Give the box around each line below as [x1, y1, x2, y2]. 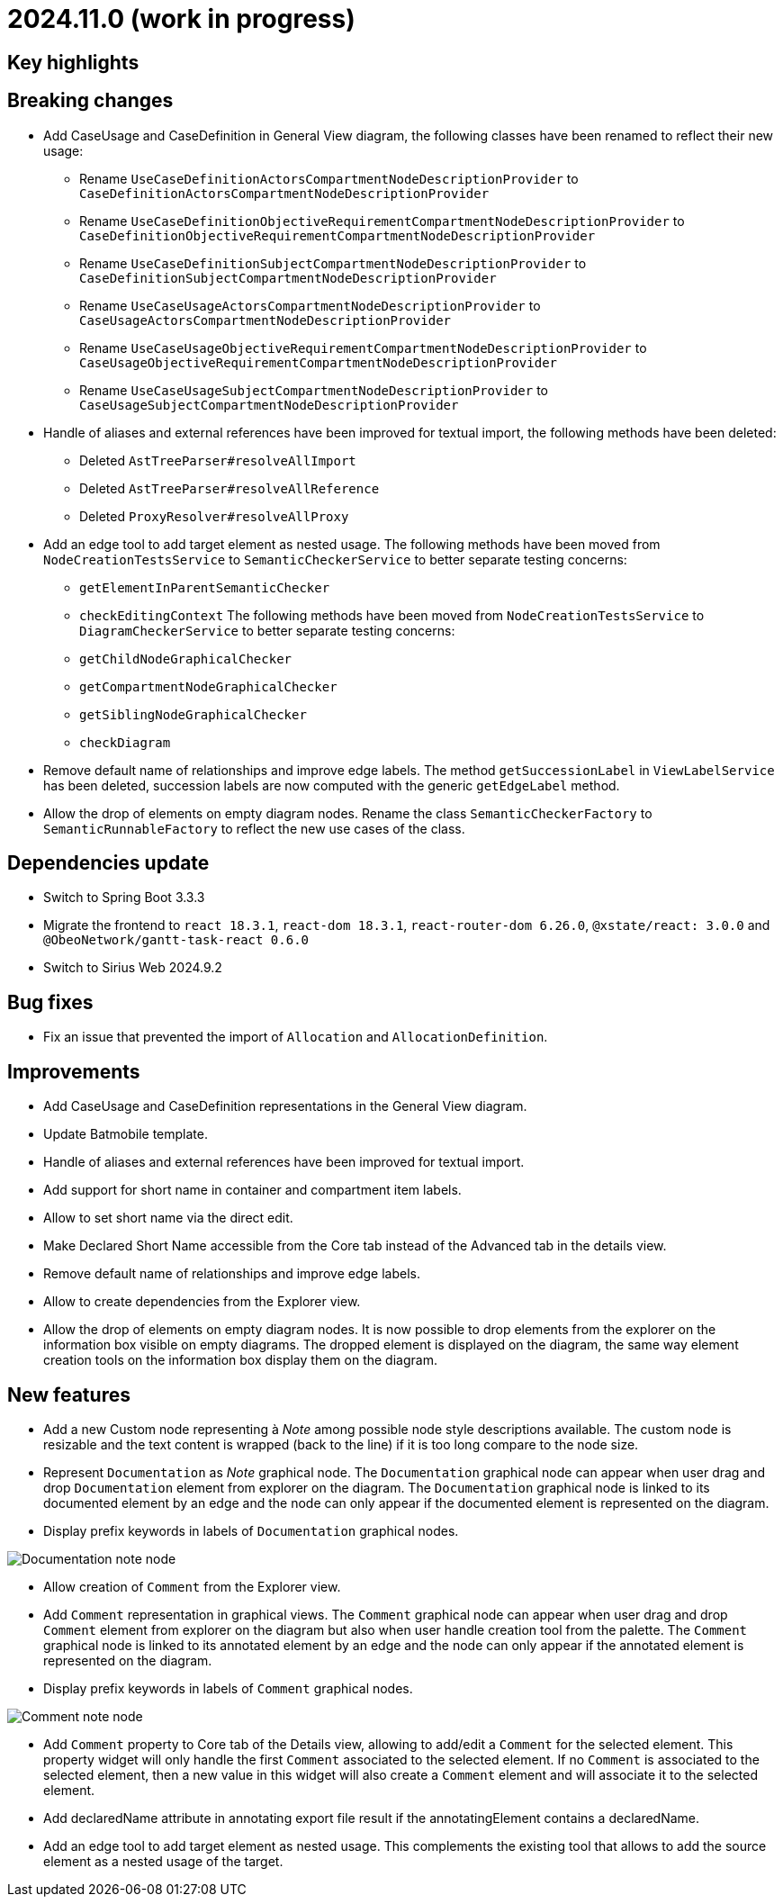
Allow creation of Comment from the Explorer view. [43, 1578, 341, 1594]
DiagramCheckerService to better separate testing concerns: [79, 622, 455, 638]
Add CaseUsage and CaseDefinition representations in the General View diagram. [43, 1098, 527, 1114]
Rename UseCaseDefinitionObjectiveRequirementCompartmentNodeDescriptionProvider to [79, 212, 685, 229]
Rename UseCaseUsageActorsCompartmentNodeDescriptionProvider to [79, 297, 541, 313]
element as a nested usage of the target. [43, 1853, 283, 1869]
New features [7, 1383, 130, 1406]
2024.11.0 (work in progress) [7, 4, 355, 34]
